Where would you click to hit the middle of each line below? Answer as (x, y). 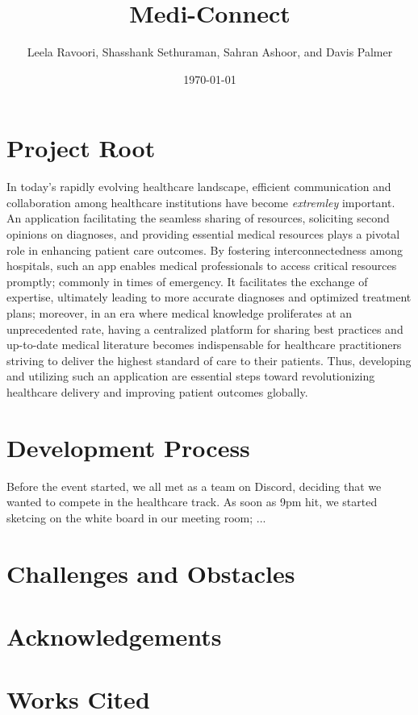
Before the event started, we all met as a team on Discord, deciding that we (194, 486)
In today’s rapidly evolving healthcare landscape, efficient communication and (199, 187)
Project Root (81, 148)
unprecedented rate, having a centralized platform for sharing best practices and (205, 328)
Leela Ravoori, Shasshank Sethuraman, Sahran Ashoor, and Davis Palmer (210, 52)
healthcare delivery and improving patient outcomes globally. (157, 391)
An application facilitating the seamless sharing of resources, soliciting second (198, 218)
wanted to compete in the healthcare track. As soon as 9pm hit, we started (192, 502)
